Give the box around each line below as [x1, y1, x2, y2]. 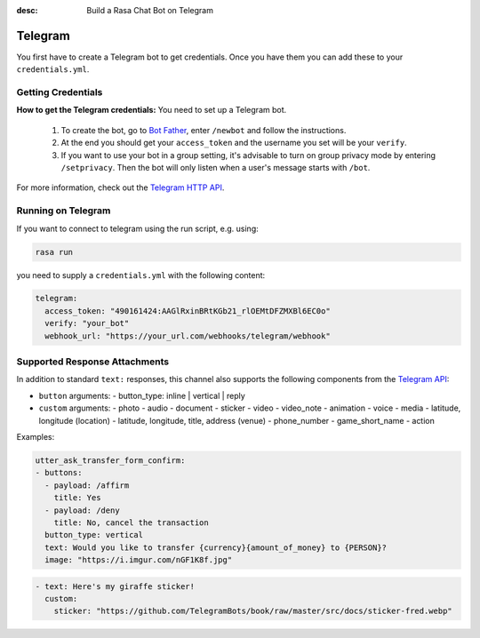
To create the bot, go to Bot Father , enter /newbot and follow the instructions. [60, 124, 347, 135]
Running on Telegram [16, 204, 111, 217]
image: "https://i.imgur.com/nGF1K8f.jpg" [44, 555, 233, 565]
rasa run [35, 247, 74, 257]
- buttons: [35, 467, 83, 478]
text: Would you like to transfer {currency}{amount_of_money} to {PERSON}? [44, 542, 387, 553]
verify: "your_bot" [44, 318, 130, 329]
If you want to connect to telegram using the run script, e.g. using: [16, 223, 260, 234]
